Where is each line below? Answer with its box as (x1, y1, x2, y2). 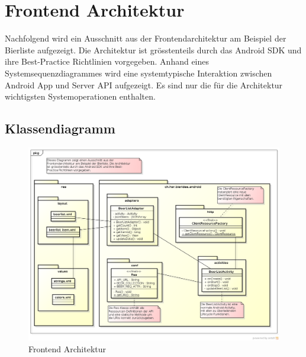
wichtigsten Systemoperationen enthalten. (5, 90, 156, 103)
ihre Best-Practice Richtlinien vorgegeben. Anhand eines (5, 55, 210, 68)
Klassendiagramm (5, 119, 115, 138)
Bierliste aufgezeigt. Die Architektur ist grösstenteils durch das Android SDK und (5, 43, 302, 56)
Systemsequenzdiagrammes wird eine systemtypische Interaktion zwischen (5, 66, 272, 79)
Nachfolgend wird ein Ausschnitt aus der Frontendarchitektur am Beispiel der (5, 32, 286, 44)
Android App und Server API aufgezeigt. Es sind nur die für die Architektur (5, 78, 283, 91)
